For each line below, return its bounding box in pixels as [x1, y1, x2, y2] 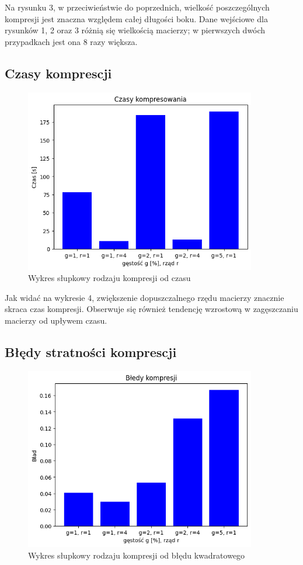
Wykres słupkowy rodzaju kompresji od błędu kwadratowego [28, 549, 245, 561]
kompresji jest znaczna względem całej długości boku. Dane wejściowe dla [5, 12, 268, 25]
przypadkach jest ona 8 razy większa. [5, 35, 138, 47]
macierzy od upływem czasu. [5, 314, 107, 327]
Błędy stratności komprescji [5, 343, 177, 361]
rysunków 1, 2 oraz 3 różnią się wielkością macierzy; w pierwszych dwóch [5, 24, 266, 36]
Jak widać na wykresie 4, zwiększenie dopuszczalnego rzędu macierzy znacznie [5, 291, 284, 303]
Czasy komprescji [5, 64, 112, 82]
